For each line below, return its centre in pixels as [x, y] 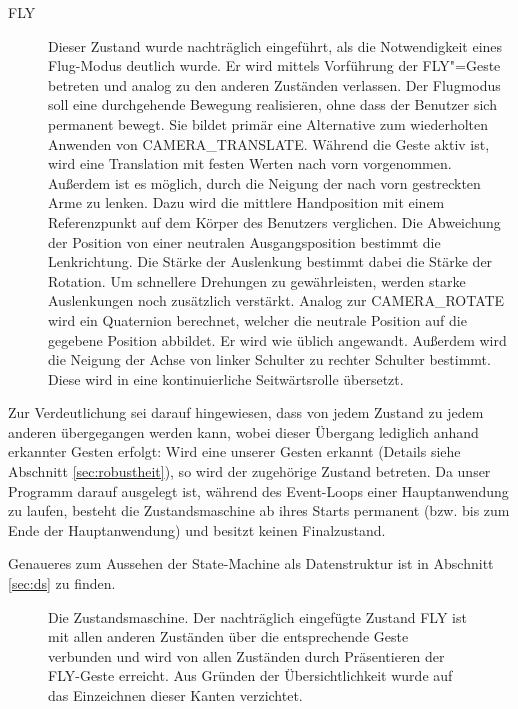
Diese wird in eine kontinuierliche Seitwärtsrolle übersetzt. [226, 378]
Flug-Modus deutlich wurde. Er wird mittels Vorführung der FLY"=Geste [274, 65]
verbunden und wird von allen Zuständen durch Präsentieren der [246, 655]
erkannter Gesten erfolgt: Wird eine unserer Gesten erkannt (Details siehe [234, 451]
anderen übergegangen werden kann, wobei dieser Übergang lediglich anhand [243, 431]
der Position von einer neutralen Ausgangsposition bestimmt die [244, 241]
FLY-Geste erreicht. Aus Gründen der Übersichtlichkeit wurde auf [250, 675]
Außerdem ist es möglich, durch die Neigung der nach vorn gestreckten [264, 182]
